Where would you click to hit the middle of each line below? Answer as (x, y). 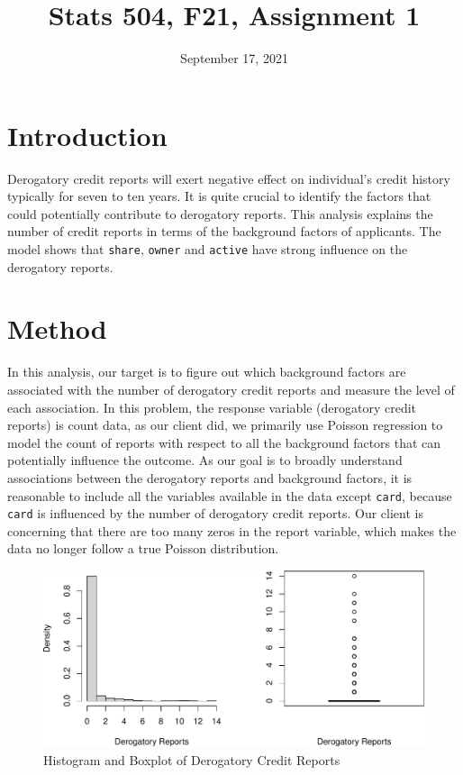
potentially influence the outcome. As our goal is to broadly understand (205, 460)
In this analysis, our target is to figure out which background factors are (207, 372)
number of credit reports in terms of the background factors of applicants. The (224, 231)
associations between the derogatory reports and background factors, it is (210, 477)
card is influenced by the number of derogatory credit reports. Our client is (215, 513)
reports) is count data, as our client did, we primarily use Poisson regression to (225, 425)
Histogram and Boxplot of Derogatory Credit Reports (192, 759)
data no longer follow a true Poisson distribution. (143, 548)
